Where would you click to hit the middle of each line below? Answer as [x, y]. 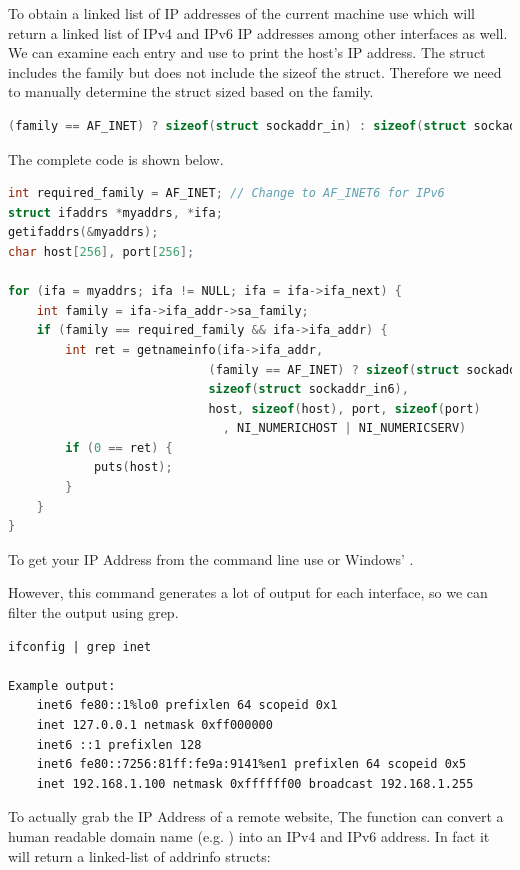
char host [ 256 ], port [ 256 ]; [101, 251]
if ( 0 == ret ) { [119, 447]
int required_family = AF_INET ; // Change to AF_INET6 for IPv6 [226, 193]
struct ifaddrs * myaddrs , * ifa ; [115, 212]
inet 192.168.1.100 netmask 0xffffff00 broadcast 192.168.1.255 [255, 783]
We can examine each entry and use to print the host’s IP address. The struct [247, 52]
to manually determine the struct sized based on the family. [191, 91]
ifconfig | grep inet [80, 646]
